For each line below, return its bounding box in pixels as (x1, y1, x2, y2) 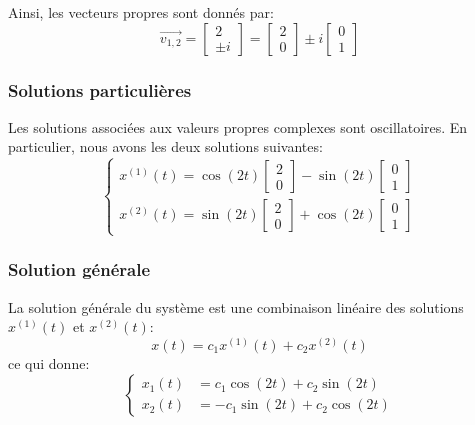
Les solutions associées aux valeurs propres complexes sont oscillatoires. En (8, 116, 468, 137)
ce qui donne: (8, 352, 90, 373)
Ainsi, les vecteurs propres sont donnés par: (8, 2, 274, 22)
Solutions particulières (8, 77, 192, 102)
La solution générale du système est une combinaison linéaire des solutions (8, 296, 464, 317)
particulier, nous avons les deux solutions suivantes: (8, 136, 323, 157)
